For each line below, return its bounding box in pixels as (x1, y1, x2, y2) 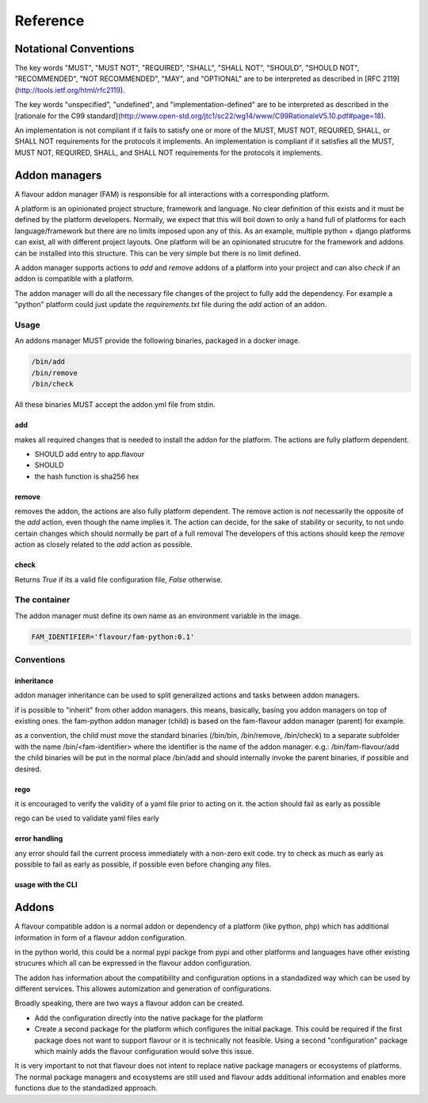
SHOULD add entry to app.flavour (34, 449, 145, 459)
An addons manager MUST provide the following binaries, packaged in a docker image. (14, 336, 300, 345)
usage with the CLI (14, 880, 78, 890)
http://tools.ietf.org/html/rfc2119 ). (17, 85, 126, 94)
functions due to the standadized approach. (14, 1083, 158, 1093)
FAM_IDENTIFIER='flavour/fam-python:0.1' (31, 632, 195, 641)
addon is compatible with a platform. (14, 274, 135, 283)
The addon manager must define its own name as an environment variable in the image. (14, 611, 301, 621)
